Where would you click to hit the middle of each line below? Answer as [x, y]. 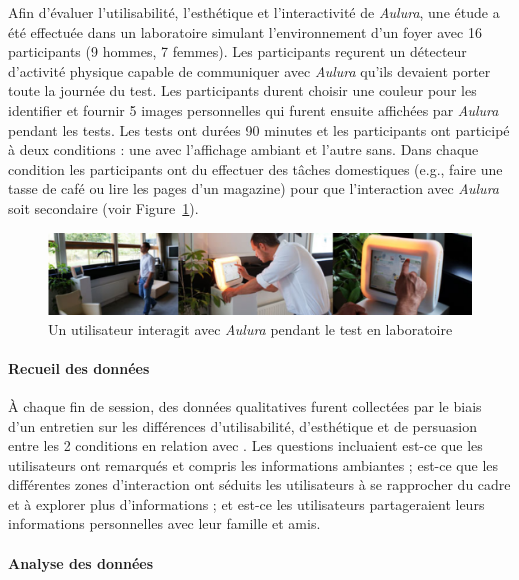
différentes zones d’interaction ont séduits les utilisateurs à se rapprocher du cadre [259, 484]
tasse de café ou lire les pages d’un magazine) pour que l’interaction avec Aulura [253, 188]
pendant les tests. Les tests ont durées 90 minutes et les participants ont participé [259, 129]
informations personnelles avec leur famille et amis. [164, 523]
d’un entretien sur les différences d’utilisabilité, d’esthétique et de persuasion [242, 425]
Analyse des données [81, 562]
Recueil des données [79, 367]
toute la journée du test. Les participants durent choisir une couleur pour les [242, 90]
